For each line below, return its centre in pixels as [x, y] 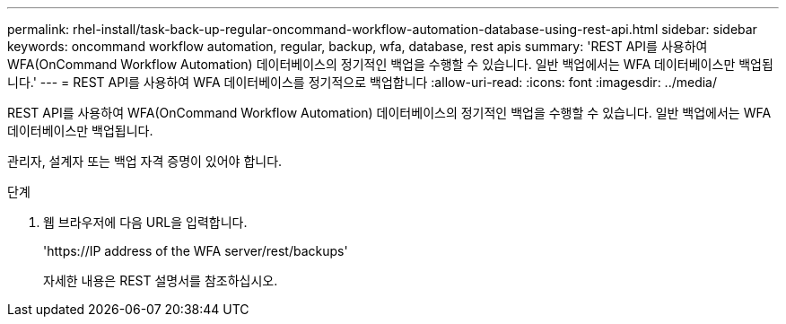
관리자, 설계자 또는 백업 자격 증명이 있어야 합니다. [145, 161]
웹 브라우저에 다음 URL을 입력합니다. [145, 222]
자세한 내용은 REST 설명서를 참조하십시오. [161, 280]
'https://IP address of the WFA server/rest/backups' [196, 251]
